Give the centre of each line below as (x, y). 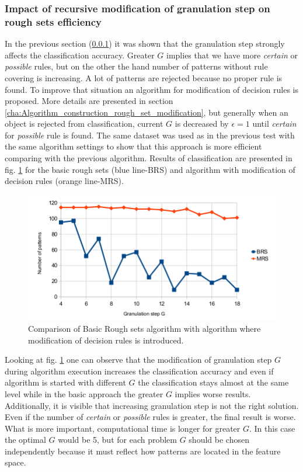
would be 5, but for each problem (117, 440)
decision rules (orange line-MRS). (64, 181)
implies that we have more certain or (232, 55)
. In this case (272, 428)
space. (15, 462)
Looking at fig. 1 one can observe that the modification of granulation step (138, 360)
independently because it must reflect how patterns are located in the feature (143, 451)
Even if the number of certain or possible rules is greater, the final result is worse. (150, 417)
